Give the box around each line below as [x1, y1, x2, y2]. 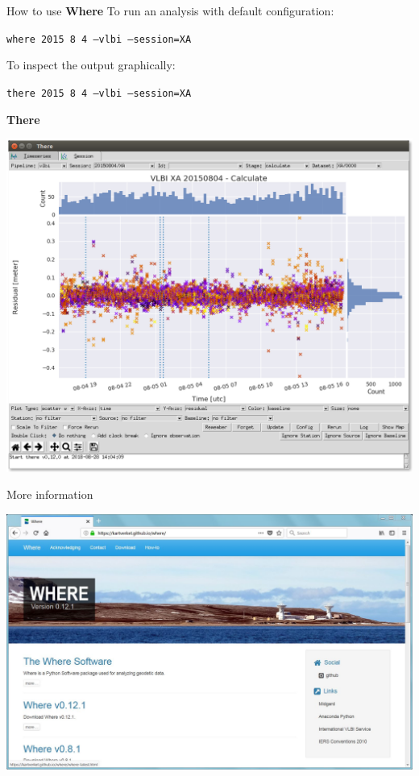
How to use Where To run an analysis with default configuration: [6, 2, 334, 19]
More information [6, 486, 93, 503]
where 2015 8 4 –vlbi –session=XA [6, 33, 192, 45]
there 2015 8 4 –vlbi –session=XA [6, 87, 192, 99]
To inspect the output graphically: [6, 56, 176, 73]
